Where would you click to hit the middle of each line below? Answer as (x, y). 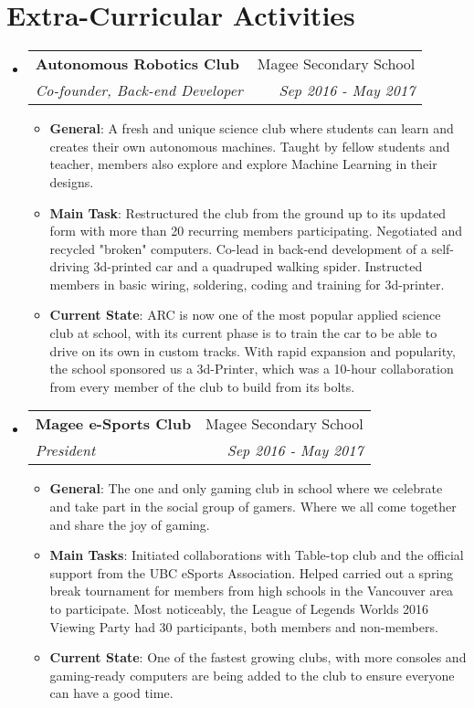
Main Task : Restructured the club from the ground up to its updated (248, 212)
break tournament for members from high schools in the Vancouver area (252, 591)
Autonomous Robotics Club (137, 64)
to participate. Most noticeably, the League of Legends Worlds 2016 (239, 608)
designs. (72, 181)
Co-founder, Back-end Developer (139, 90)
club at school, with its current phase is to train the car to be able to (243, 333)
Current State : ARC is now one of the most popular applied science (245, 315)
